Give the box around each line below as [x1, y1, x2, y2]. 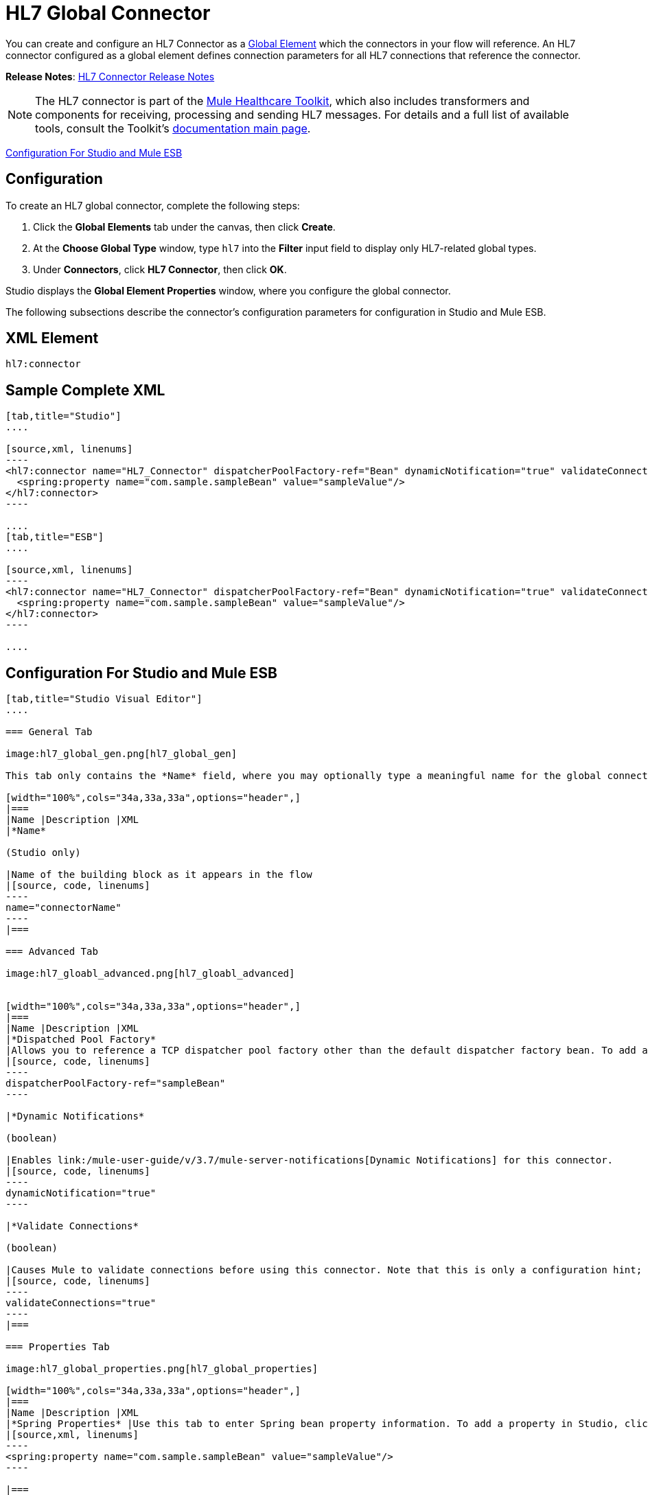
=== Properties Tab [5, 1341, 110, 1353]
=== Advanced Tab [5, 946, 98, 958]
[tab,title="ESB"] [5, 531, 104, 543]
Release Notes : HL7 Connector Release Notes [5, 70, 215, 82]
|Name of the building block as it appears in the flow [5, 869, 312, 881]
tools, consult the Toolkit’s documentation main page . [35, 121, 311, 135]
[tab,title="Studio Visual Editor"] [5, 693, 202, 705]
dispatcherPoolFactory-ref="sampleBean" [5, 1078, 226, 1089]
